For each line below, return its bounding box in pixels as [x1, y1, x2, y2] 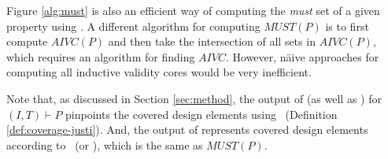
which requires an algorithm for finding [6, 48, 195, 65]
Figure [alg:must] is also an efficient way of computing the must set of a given [6, 2, 380, 18]
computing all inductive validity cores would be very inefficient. [6, 64, 312, 80]
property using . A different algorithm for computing [6, 17, 261, 34]
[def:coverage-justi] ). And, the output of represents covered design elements [6, 121, 368, 138]
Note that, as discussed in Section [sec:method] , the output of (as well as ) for [6, 90, 382, 106]
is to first [325, 17, 369, 34]
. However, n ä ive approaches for [225, 48, 379, 65]
